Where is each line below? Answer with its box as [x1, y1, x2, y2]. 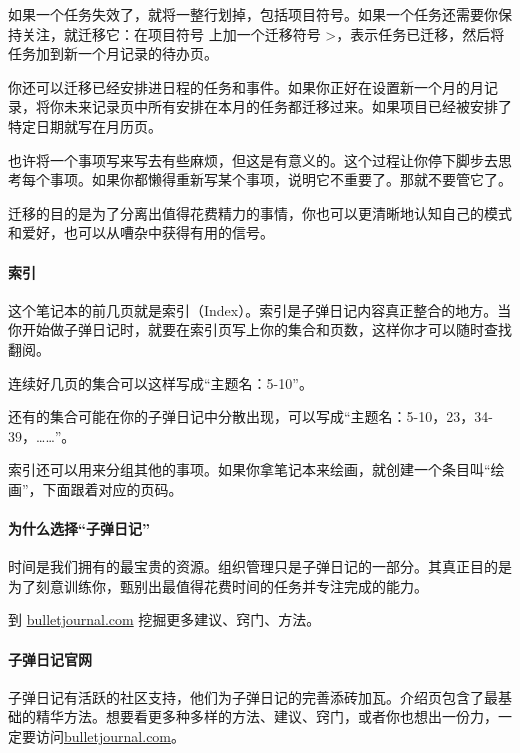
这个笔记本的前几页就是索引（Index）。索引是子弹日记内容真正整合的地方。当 [8, 299, 512, 320]
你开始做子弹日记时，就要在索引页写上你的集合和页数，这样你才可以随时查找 [8, 319, 512, 340]
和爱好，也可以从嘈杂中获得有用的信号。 [8, 222, 274, 243]
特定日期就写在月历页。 [8, 115, 162, 136]
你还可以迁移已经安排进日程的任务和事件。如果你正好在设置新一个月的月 [8, 76, 484, 97]
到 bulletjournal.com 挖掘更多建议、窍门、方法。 [8, 609, 321, 630]
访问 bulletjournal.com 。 [35, 726, 186, 747]
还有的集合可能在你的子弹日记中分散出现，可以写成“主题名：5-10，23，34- [8, 406, 493, 427]
